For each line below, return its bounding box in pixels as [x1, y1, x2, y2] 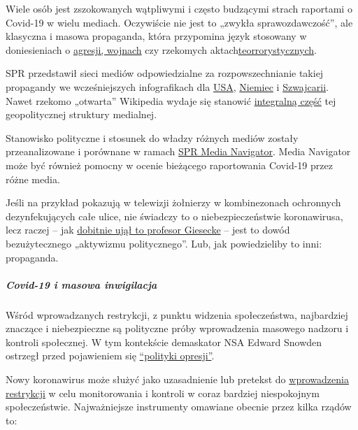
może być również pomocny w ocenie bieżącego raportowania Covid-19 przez [6, 157, 333, 172]
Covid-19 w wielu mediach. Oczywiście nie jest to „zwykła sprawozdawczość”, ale [6, 15, 353, 29]
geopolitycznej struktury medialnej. [6, 107, 157, 122]
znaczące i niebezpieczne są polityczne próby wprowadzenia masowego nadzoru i [6, 321, 349, 336]
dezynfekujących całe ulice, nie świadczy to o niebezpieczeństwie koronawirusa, [6, 208, 343, 223]
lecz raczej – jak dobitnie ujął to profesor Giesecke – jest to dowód [6, 222, 290, 237]
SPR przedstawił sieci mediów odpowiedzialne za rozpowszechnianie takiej [6, 66, 324, 80]
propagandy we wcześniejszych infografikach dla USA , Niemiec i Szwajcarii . [6, 79, 329, 94]
